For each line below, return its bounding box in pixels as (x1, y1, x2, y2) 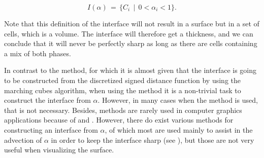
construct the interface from (4, 95, 91, 105)
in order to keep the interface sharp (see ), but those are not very (51, 134, 254, 145)
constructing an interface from (4, 124, 98, 135)
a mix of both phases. (4, 48, 71, 58)
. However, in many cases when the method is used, (97, 95, 258, 105)
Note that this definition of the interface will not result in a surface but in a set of (4, 18, 259, 28)
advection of (4, 134, 42, 145)
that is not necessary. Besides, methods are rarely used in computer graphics (4, 104, 242, 115)
